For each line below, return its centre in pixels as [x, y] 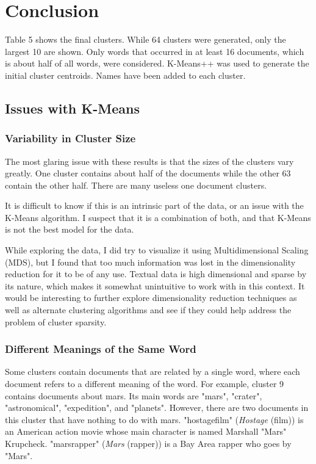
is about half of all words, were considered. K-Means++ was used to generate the [157, 63]
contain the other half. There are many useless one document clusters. [136, 185]
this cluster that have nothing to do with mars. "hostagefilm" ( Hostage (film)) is [154, 419]
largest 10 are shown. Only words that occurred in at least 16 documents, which [155, 51]
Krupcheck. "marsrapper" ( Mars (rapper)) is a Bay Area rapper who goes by [148, 443]
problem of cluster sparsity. [56, 321]
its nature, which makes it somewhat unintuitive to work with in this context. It [155, 285]
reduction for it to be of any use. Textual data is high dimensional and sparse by [156, 274]
